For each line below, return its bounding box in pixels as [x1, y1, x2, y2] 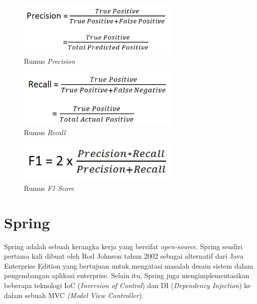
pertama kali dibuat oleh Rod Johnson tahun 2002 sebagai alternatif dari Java [4, 251, 244, 261]
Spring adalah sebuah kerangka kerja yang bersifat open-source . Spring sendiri [4, 241, 243, 251]
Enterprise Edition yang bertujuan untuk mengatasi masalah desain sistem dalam [4, 260, 253, 271]
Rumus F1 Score [24, 182, 74, 193]
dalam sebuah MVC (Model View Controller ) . [4, 290, 144, 300]
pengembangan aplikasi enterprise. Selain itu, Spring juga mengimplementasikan [4, 270, 250, 281]
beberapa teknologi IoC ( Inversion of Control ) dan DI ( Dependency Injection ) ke [4, 280, 251, 291]
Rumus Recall [24, 127, 66, 138]
